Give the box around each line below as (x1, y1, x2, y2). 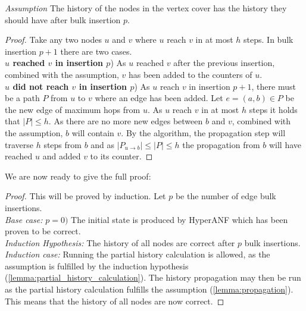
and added (42, 150, 81, 162)
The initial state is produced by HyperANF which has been (71, 213, 288, 225)
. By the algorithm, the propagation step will (121, 126, 286, 139)
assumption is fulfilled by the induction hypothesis (5, 259, 189, 272)
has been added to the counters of (129, 68, 252, 80)
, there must (251, 80, 296, 92)
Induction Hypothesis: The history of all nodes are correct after (5, 236, 235, 249)
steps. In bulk (243, 33, 293, 46)
